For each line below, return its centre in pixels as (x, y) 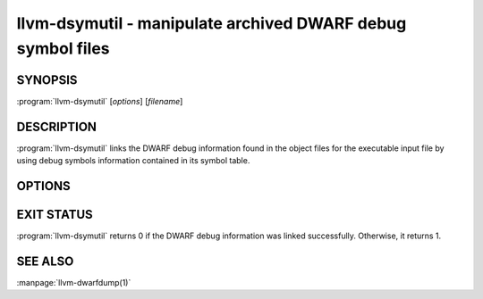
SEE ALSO (45, 261)
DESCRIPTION (57, 126)
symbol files (64, 48)
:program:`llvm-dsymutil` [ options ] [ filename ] (100, 101)
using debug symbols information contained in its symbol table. (133, 161)
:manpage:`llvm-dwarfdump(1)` (74, 282)
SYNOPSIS (47, 80)
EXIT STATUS (55, 214)
